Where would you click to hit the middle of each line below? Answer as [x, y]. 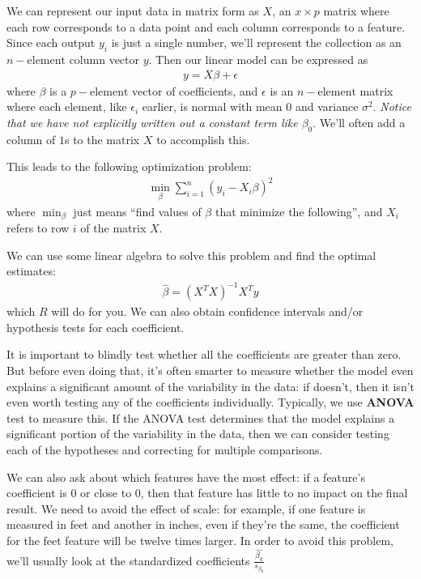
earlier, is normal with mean [212, 106]
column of [31, 139]
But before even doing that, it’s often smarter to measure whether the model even [210, 370]
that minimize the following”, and [299, 211]
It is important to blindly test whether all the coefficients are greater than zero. [204, 354]
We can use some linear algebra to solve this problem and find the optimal [191, 255]
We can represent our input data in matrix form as [133, 11]
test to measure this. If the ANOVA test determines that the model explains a [201, 417]
